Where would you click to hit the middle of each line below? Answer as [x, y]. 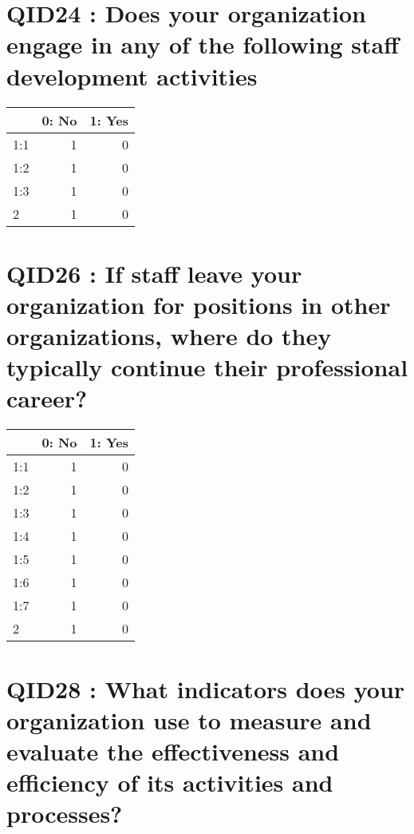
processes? [65, 814]
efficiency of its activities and [170, 782]
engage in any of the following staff [203, 44]
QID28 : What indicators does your [206, 688]
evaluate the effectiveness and [173, 751]
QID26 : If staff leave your [154, 273]
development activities [132, 75]
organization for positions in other [199, 304]
